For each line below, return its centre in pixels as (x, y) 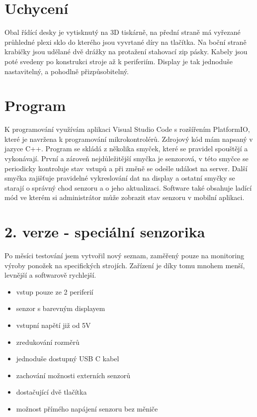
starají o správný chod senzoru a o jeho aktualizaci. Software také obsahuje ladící (128, 187)
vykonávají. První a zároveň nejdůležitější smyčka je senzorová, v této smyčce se (127, 158)
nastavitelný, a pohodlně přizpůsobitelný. (67, 71)
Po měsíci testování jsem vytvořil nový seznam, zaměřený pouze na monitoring (125, 256)
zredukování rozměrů (48, 342)
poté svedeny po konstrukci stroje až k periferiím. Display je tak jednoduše (119, 61)
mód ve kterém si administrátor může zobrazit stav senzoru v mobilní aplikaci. (125, 197)
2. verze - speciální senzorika (105, 232)
